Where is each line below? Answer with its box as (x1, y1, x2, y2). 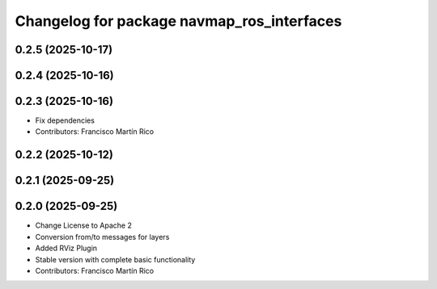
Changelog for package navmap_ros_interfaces (15, 12, 342, 30)
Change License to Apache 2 (35, 220, 133, 230)
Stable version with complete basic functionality (35, 254, 196, 264)
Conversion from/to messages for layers (35, 232, 170, 241)
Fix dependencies (35, 115, 95, 125)
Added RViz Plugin (35, 243, 97, 253)
